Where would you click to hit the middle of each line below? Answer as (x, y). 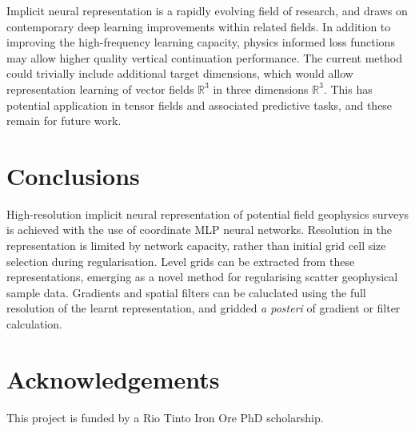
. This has (348, 89)
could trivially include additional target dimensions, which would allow (180, 73)
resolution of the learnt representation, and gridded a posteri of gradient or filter (204, 308)
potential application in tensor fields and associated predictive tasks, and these (200, 105)
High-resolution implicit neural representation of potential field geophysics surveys (208, 213)
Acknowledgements (113, 379)
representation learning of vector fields (100, 89)
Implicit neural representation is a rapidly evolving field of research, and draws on (207, 10)
